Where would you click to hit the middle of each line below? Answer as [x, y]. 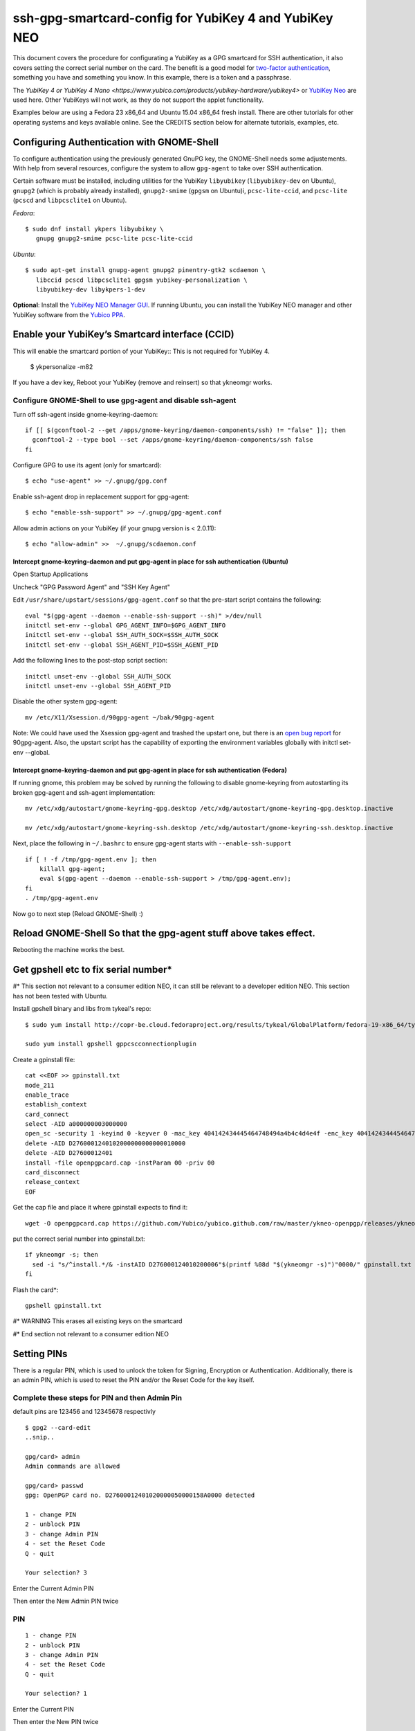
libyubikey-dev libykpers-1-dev [91, 289]
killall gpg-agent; [72, 869]
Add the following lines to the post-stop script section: [90, 661]
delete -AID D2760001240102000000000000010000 [105, 1143]
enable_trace [47, 1095]
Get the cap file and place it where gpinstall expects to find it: [100, 1208]
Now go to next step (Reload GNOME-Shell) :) [78, 913]
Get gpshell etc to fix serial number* [92, 970]
